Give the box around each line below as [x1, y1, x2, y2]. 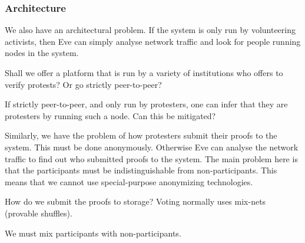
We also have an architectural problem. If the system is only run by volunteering [5, 24, 296, 36]
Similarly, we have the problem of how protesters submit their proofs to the [5, 129, 277, 142]
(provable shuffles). [5, 206, 72, 219]
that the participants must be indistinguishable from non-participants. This [5, 164, 277, 176]
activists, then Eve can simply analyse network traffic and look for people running [5, 35, 301, 47]
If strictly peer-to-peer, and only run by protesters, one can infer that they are [5, 98, 288, 110]
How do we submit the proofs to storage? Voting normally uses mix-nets [5, 195, 266, 208]
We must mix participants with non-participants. [5, 226, 181, 239]
